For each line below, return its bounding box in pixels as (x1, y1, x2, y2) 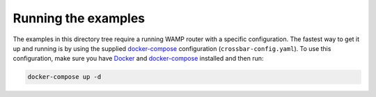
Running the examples (13, 10, 146, 26)
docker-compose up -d (27, 73, 102, 81)
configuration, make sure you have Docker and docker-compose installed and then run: (13, 54, 264, 63)
